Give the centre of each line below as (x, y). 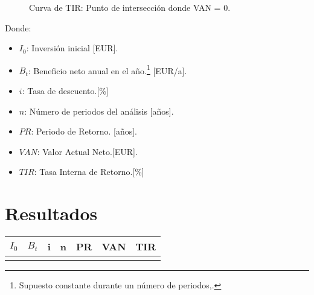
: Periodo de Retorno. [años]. (84, 131)
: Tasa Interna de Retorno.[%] (89, 172)
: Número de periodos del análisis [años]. (99, 111)
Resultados (51, 213)
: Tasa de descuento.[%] (65, 91)
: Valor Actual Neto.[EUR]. (87, 151)
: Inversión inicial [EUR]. (72, 48)
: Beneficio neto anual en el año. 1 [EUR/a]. (107, 69)
